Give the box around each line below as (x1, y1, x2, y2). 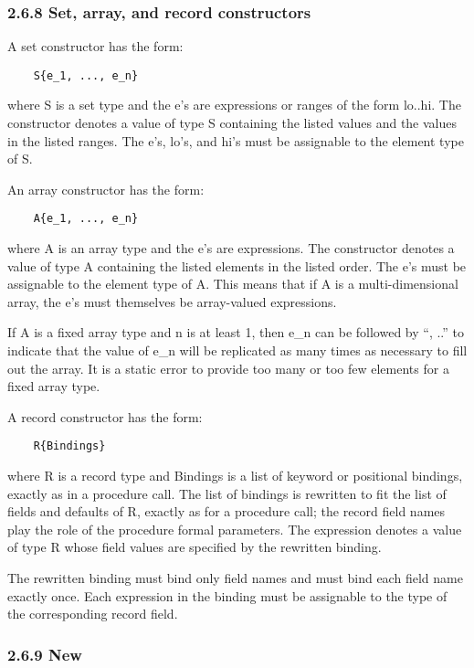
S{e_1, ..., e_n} (33, 69, 139, 82)
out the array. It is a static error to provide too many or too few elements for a (7, 358, 449, 377)
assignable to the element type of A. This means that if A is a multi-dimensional (7, 274, 458, 293)
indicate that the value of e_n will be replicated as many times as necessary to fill (7, 341, 468, 360)
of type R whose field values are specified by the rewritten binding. (7, 537, 382, 557)
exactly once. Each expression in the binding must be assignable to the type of (7, 586, 448, 605)
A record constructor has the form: (7, 407, 203, 426)
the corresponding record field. (7, 604, 178, 623)
